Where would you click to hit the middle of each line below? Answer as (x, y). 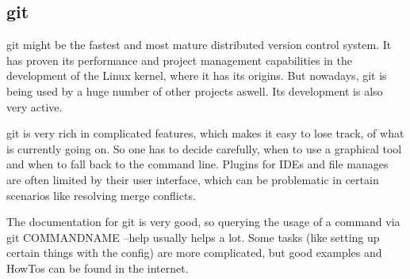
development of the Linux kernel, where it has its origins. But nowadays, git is (197, 75)
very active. (34, 106)
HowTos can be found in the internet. (98, 268)
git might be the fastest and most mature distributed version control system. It (199, 45)
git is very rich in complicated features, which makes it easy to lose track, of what (205, 133)
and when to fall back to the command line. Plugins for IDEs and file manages (197, 164)
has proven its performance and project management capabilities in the (179, 60)
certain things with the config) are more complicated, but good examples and (194, 253)
